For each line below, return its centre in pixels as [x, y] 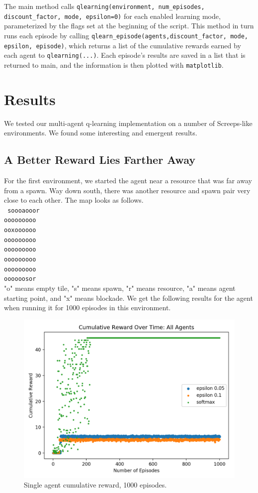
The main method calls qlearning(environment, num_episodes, [104, 6]
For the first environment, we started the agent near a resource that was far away [128, 181]
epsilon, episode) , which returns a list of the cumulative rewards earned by [123, 45]
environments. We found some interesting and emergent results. [101, 133]
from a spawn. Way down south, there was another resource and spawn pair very [127, 190]
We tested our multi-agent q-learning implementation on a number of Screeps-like [128, 123]
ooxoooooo [20, 230]
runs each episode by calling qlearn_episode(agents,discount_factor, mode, [126, 35]
